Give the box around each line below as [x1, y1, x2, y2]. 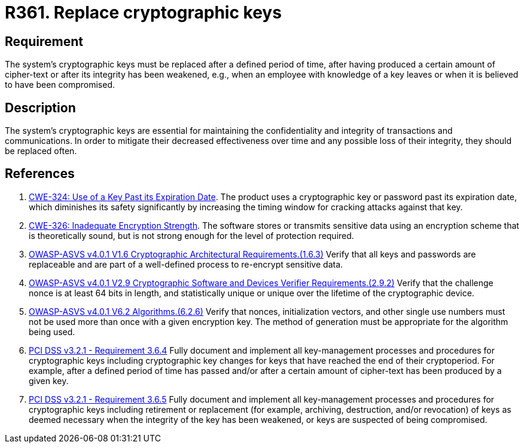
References [5, 166, 75, 182]
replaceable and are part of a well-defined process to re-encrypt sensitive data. [29, 259, 343, 269]
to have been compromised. [5, 79, 115, 90]
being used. [29, 326, 75, 337]
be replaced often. [5, 146, 77, 157]
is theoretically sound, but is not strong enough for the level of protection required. [29, 230, 354, 241]
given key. [29, 375, 69, 386]
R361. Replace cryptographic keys [5, 2, 282, 23]
